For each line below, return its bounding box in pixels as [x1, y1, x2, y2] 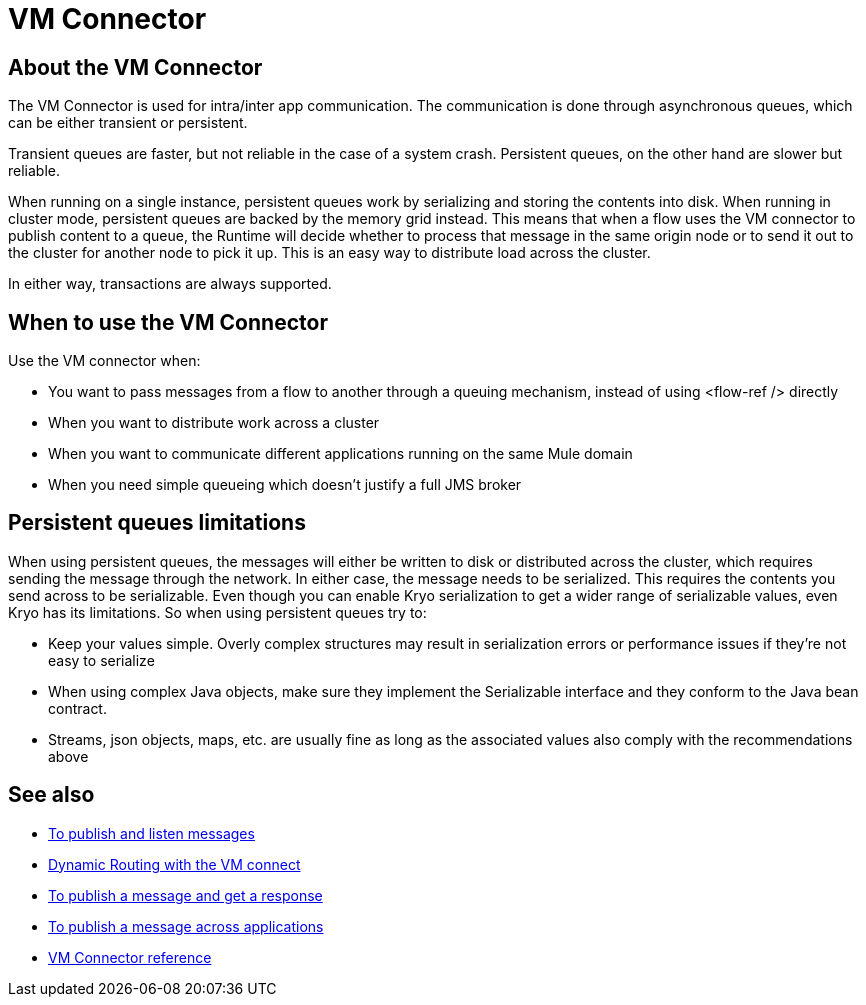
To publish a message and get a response [48, 886, 323, 904]
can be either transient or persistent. [8, 114, 248, 132]
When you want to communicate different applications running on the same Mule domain [48, 445, 633, 463]
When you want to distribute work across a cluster [48, 414, 380, 432]
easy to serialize [48, 651, 155, 669]
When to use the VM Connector [8, 309, 328, 335]
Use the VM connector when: [8, 352, 201, 370]
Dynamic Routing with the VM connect [48, 855, 301, 873]
